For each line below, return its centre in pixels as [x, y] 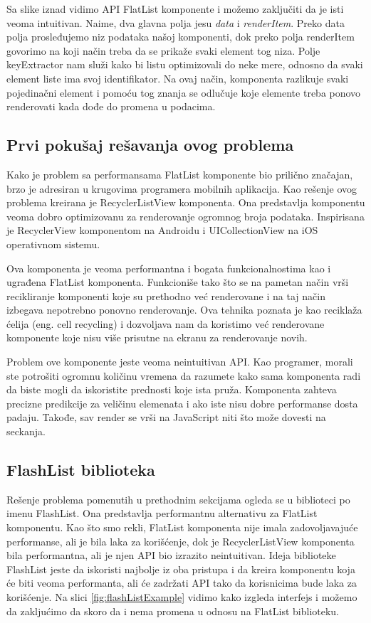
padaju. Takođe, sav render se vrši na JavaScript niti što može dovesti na [166, 417]
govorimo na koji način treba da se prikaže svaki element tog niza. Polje [163, 50]
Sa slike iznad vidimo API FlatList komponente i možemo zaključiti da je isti [175, 9]
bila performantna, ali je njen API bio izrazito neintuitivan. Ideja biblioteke [171, 555]
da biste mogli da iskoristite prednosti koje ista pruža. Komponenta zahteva [172, 389]
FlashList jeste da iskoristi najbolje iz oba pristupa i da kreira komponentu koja [181, 569]
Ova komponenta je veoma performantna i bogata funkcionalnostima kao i [169, 268]
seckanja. [26, 431]
